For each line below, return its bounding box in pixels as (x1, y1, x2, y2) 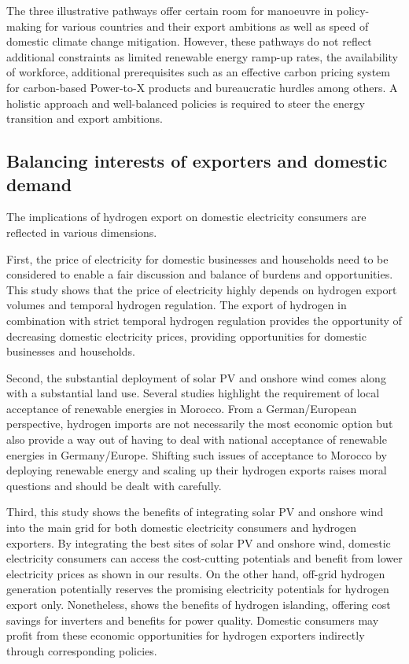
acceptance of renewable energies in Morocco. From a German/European (6, 400, 357, 416)
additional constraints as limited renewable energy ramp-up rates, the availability (6, 48, 398, 65)
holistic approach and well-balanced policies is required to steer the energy (6, 94, 365, 111)
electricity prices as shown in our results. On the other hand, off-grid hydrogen (6, 565, 385, 581)
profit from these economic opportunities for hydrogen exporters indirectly (6, 627, 365, 644)
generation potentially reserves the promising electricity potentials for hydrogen (6, 581, 389, 597)
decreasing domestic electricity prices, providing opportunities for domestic (6, 327, 367, 344)
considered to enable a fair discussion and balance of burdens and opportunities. (6, 266, 393, 282)
